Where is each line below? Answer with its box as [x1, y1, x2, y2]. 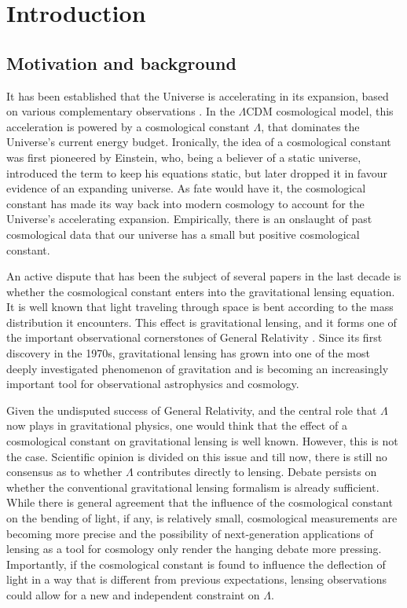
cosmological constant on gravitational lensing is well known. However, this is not [6, 433, 398, 449]
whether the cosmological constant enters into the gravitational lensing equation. [6, 283, 395, 299]
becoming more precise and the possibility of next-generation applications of [6, 525, 373, 541]
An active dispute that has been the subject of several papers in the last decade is [6, 268, 401, 284]
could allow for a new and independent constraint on [6, 586, 260, 603]
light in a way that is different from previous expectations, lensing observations [6, 571, 387, 588]
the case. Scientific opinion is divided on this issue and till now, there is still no [6, 448, 387, 464]
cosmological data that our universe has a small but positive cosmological [6, 225, 360, 242]
